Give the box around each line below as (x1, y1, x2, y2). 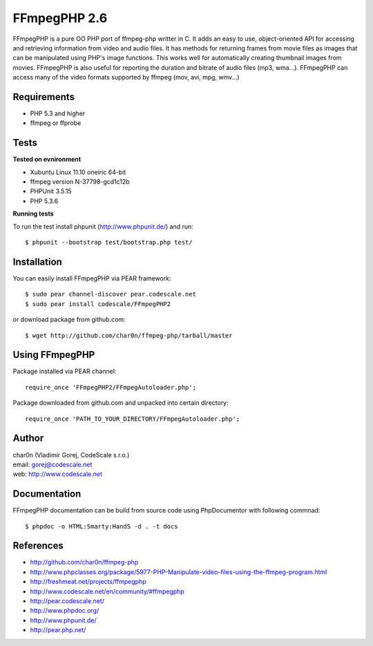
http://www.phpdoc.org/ (30, 607, 99, 615)
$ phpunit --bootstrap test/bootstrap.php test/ (25, 238, 193, 247)
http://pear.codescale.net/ (30, 597, 105, 605)
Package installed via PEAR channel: (12, 367, 117, 376)
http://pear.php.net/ (30, 626, 86, 634)
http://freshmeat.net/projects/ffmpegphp (30, 578, 146, 586)
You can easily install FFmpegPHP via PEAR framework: (12, 274, 171, 283)
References (12, 540, 64, 552)
